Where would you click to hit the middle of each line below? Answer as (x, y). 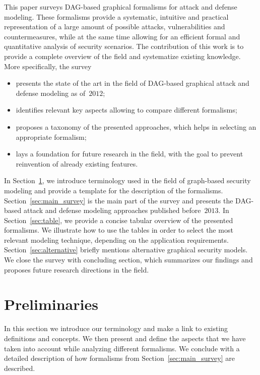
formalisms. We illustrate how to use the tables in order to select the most (119, 230)
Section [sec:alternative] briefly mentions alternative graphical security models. (126, 250)
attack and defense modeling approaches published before (112, 210)
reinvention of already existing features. (77, 163)
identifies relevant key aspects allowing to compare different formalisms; (126, 110)
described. (20, 368)
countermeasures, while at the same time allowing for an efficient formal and (122, 36)
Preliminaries (51, 304)
